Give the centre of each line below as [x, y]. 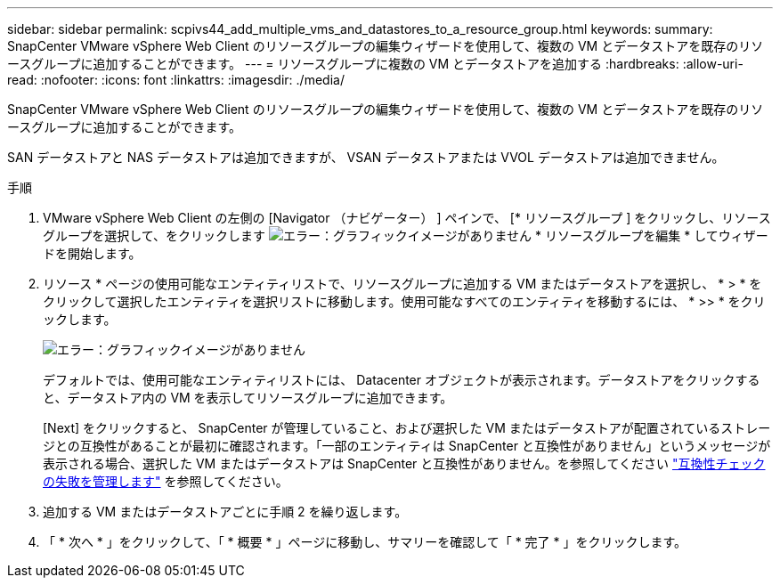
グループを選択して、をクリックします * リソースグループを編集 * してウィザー [406, 236]
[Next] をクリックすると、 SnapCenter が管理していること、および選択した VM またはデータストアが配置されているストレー [407, 428]
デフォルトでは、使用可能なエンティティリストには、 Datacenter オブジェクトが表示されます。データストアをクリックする [402, 380]
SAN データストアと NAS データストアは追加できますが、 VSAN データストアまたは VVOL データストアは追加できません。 [366, 157]
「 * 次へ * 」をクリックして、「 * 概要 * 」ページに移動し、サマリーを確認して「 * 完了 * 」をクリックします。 [365, 542]
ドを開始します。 [92, 253]
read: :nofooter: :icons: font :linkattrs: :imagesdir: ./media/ [176, 80]
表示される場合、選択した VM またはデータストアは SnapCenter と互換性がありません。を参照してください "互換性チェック [404, 463]
